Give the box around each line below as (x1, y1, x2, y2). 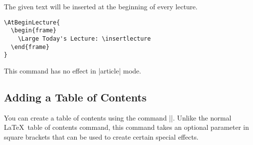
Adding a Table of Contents (4, 89, 147, 104)
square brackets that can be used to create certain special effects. (4, 131, 199, 142)
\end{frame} (11, 43, 50, 50)
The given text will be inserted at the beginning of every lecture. (4, 1, 198, 11)
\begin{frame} (11, 27, 57, 34)
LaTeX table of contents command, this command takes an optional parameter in (4, 122, 249, 132)
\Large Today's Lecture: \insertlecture (18, 35, 151, 42)
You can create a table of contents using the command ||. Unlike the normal (4, 112, 232, 122)
